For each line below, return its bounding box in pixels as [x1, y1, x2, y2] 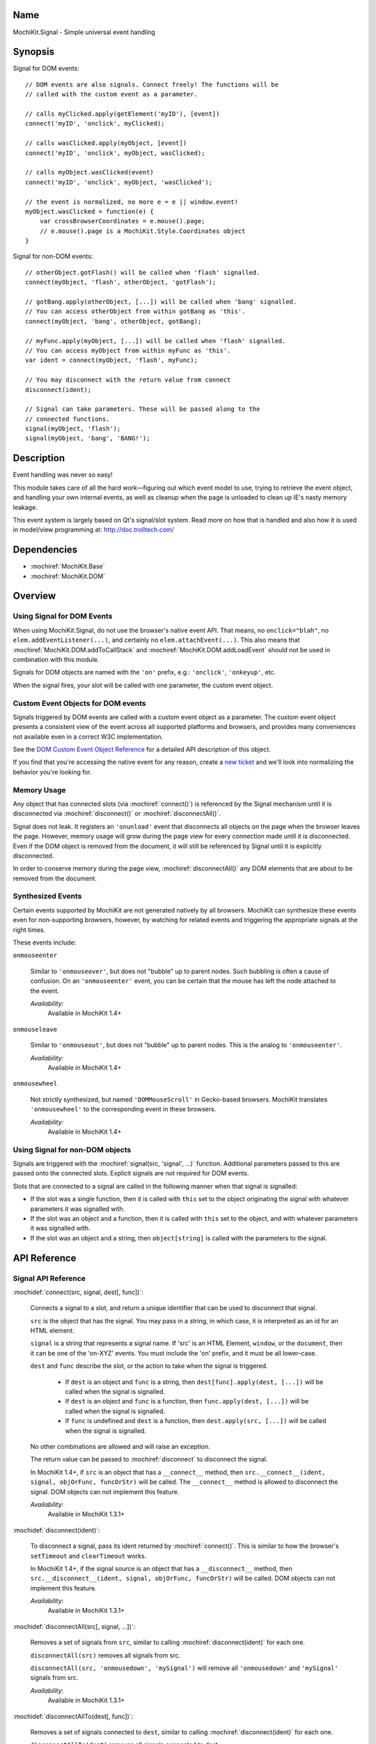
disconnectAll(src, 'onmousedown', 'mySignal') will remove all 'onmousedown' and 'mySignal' [30, 1664, 339, 1672]
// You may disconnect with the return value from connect [25, 376, 231, 384]
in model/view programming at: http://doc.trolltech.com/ [13, 525, 174, 534]
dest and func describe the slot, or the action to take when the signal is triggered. [30, 1362, 268, 1370]
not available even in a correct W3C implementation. [13, 732, 164, 741]
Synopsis [13, 46, 55, 58]
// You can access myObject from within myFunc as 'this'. [25, 346, 231, 354]
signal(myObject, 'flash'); [25, 425, 121, 433]
